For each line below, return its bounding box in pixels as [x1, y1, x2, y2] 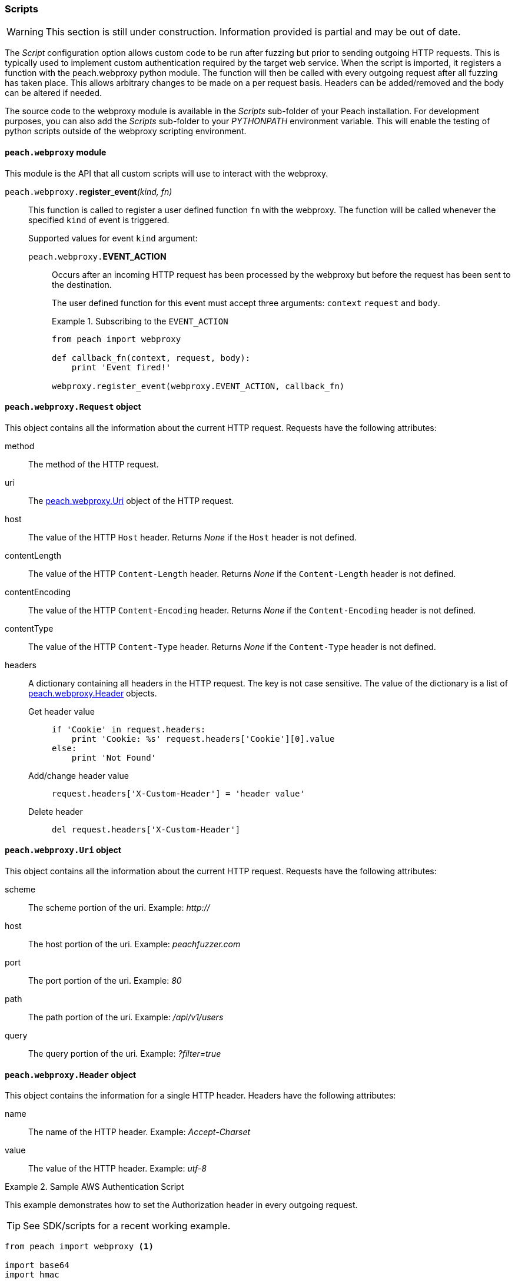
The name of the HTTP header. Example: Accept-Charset [28, 1127, 251, 1137]
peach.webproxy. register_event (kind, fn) [5, 186, 172, 197]
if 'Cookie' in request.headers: [52, 724, 206, 734]
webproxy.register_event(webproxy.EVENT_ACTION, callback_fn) [52, 381, 345, 391]
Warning [6, 26, 44, 38]
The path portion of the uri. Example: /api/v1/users [28, 1012, 224, 1023]
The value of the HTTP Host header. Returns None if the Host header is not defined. [28, 532, 357, 542]
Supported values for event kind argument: [28, 233, 198, 243]
